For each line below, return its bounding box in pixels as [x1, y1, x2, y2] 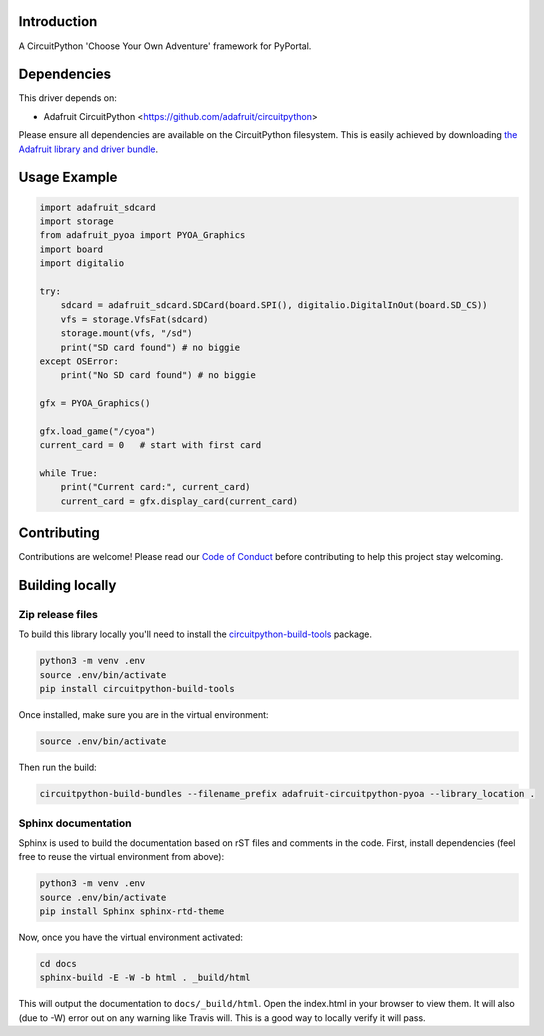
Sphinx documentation [18, 816, 132, 830]
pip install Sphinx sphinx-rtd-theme [39, 906, 225, 917]
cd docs [39, 958, 77, 970]
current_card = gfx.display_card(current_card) [60, 495, 299, 507]
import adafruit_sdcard [39, 201, 157, 213]
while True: [39, 468, 99, 479]
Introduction [18, 13, 98, 30]
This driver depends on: [18, 92, 117, 104]
